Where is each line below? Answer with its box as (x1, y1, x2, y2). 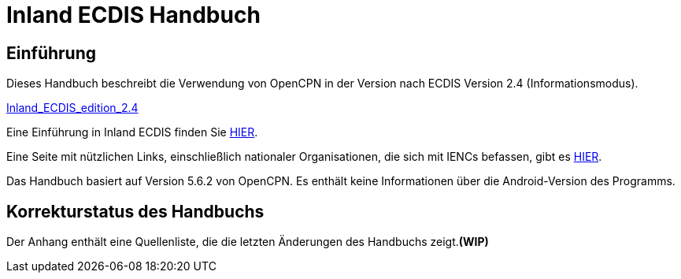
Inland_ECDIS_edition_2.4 (6, 101, 139, 115)
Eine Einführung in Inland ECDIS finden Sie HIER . (6, 125, 258, 139)
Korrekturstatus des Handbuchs (6, 201, 265, 221)
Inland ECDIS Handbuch (6, 2, 261, 28)
